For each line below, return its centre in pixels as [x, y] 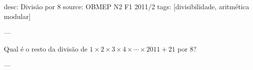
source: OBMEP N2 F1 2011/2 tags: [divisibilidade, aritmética [156, 6]
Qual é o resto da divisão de [46, 48]
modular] [17, 16]
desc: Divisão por [29, 6]
